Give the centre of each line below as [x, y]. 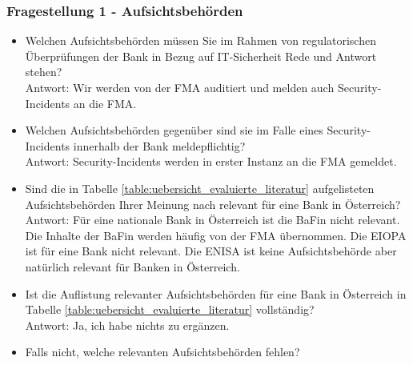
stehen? [44, 72]
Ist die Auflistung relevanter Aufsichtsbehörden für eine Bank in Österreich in [216, 293]
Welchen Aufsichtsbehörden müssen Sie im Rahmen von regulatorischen [200, 40]
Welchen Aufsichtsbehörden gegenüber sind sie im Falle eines [174, 130]
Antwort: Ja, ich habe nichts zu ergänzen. [127, 325]
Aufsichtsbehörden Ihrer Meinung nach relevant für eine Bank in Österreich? [213, 204]
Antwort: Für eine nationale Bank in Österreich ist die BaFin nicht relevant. [213, 220]
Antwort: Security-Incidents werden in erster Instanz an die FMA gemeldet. [211, 161]
